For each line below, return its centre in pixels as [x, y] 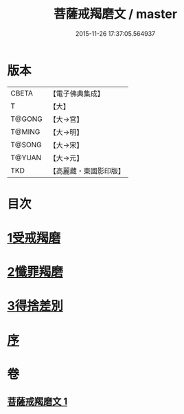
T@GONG [26, 119]
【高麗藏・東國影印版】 [87, 171]
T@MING [25, 131]
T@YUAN [26, 157]
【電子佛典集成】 [77, 94]
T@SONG [26, 144]
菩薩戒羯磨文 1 [37, 402]
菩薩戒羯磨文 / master [115, 14]
